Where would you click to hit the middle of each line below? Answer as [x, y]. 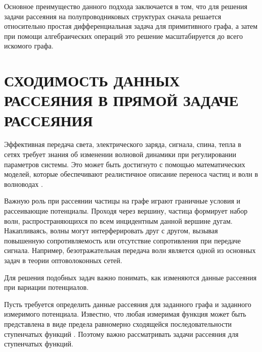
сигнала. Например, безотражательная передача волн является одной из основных [130, 250]
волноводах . [24, 184]
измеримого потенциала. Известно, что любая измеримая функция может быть [125, 314]
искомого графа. [29, 46]
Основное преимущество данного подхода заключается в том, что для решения [126, 6]
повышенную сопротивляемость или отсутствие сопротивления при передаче [123, 240]
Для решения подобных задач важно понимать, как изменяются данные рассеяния [130, 277]
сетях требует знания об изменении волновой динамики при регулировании [120, 154]
